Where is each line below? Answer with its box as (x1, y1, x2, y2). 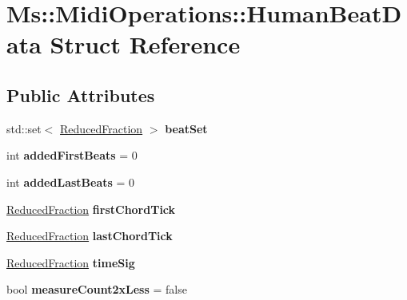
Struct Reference (50, 28, 241, 61)
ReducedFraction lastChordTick (6, 227, 173, 244)
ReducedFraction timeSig (6, 254, 135, 270)
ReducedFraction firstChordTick (6, 200, 176, 217)
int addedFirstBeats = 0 (6, 147, 138, 164)
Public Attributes (6, 82, 155, 107)
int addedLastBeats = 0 (6, 173, 135, 190)
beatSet (165, 120, 208, 136)
